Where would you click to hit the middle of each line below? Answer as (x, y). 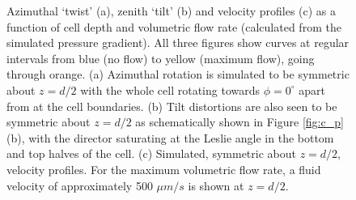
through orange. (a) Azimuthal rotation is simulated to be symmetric (178, 74)
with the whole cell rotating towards (170, 89)
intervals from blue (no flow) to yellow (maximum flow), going (161, 58)
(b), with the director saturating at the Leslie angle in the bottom (170, 137)
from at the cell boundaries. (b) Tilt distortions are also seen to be (172, 106)
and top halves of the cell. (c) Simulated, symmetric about (151, 153)
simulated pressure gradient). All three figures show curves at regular (178, 43)
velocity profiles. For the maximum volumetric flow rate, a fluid (164, 169)
